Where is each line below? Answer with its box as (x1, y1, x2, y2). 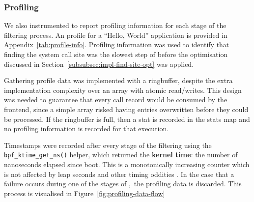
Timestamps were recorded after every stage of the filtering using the (4, 140, 212, 150)
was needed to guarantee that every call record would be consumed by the (4, 94, 227, 105)
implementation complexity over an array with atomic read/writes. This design (4, 85, 242, 95)
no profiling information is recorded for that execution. (4, 123, 169, 134)
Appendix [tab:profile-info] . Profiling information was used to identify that (4, 39, 229, 50)
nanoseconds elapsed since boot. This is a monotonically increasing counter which (4, 159, 250, 169)
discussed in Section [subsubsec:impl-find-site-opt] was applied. (4, 58, 194, 69)
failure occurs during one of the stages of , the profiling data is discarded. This (4, 178, 242, 189)
